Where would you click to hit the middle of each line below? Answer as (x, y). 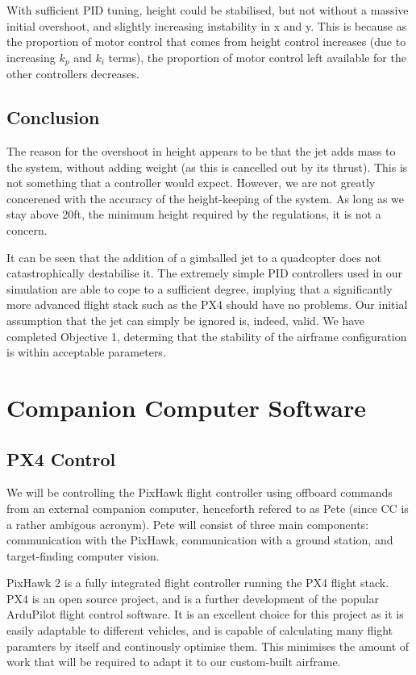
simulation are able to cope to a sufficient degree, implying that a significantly (200, 288)
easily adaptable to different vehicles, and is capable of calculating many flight (200, 630)
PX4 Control (61, 458)
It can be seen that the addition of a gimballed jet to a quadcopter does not (194, 257)
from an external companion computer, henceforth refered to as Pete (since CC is (208, 508)
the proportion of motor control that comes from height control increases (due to (206, 42)
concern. (27, 230)
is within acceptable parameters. (86, 352)
